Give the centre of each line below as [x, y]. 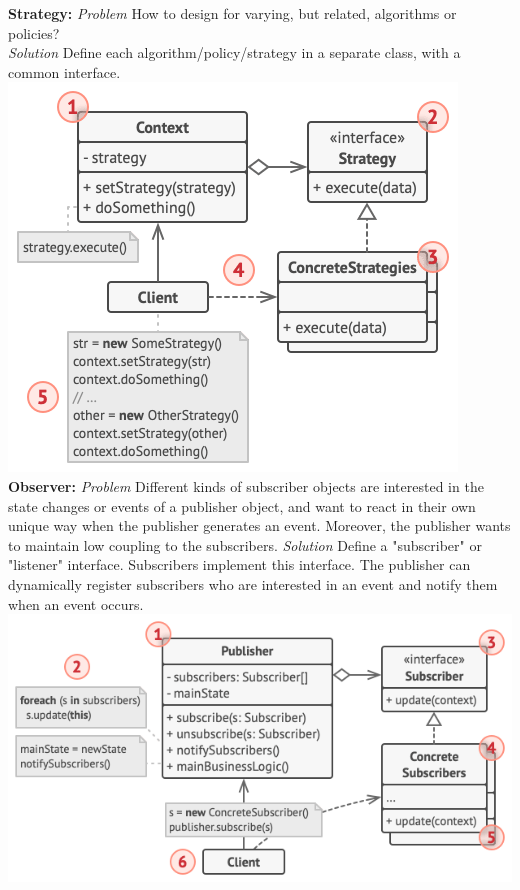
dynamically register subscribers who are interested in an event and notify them [253, 583]
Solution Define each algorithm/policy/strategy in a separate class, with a [234, 52]
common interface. [64, 71]
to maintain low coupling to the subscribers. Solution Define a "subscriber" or [245, 544]
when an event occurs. [76, 603]
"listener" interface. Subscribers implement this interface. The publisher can [239, 564]
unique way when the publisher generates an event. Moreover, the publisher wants [259, 525]
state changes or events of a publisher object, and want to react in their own [242, 505]
